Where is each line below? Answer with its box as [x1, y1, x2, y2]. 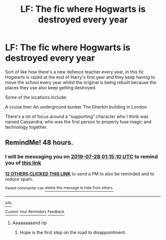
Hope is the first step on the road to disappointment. [19, 229, 126, 235]
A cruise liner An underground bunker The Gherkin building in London [5, 104, 147, 110]
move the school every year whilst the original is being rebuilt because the [5, 79, 157, 85]
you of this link [5, 160, 41, 167]
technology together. [5, 124, 48, 130]
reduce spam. [5, 176, 34, 182]
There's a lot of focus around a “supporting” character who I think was [5, 113, 149, 120]
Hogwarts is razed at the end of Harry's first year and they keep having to [5, 74, 156, 80]
